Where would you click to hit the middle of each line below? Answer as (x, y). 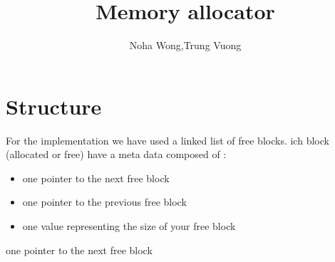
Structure (54, 106)
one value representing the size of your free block (129, 226)
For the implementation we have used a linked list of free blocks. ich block (167, 140)
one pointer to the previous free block (104, 202)
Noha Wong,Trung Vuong (185, 45)
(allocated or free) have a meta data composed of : (116, 154)
